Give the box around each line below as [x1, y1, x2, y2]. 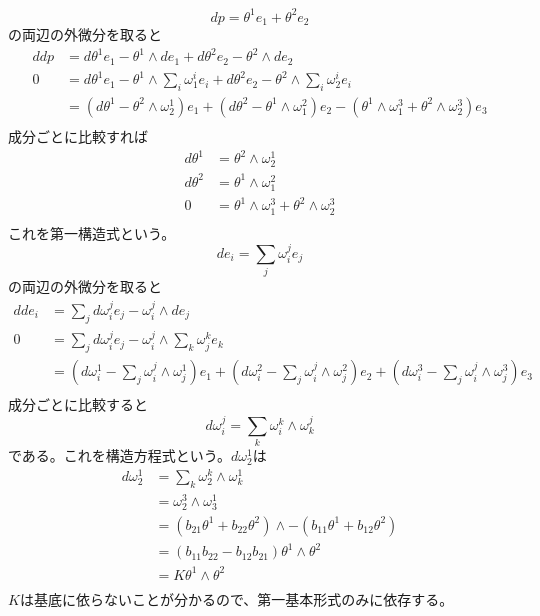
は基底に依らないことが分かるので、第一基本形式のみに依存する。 [19, 588, 454, 609]
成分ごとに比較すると [8, 394, 148, 415]
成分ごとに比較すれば [8, 125, 148, 146]
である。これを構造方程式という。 [8, 445, 232, 466]
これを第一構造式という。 [8, 222, 176, 243]
